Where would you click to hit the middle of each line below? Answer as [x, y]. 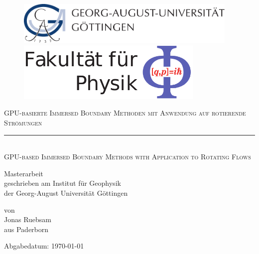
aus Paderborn [26, 229]
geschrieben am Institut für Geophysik [63, 183]
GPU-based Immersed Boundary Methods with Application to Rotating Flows [128, 157]
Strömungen [23, 122]
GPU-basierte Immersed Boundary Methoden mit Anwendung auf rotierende [125, 113]
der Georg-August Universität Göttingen [66, 192]
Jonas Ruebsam [28, 219]
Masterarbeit [24, 173]
